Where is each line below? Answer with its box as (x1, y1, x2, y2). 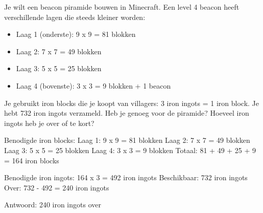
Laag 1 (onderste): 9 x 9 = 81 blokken (16, 29, 136, 39)
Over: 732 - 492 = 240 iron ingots (4, 182, 109, 193)
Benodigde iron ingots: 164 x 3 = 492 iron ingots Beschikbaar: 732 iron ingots (4, 172, 248, 183)
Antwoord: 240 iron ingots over (4, 199, 101, 210)
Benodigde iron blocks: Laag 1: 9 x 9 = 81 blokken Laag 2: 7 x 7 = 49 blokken (4, 135, 250, 145)
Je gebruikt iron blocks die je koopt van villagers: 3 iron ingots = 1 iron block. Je (4, 97, 259, 108)
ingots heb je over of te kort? (4, 117, 94, 128)
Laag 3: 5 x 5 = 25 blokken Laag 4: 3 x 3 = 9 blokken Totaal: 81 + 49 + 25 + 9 (4, 144, 256, 155)
